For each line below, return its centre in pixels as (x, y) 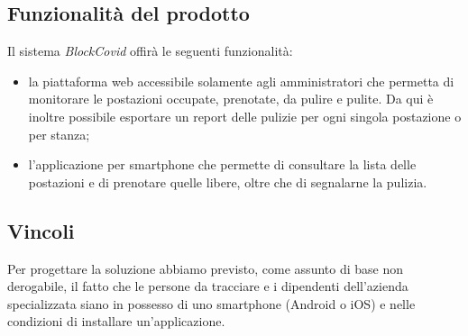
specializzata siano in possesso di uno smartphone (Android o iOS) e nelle (211, 303)
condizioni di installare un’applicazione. (116, 321)
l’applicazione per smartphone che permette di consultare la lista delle (222, 164)
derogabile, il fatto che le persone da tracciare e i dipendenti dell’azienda (208, 286)
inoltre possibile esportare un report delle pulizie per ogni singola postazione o (245, 116)
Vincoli (41, 230)
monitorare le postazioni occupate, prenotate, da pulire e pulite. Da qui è (231, 99)
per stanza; (59, 134)
